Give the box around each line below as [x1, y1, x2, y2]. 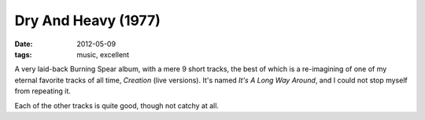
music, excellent [76, 49, 130, 59]
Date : [14, 39, 33, 49]
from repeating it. [14, 86, 71, 96]
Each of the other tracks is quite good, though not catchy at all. [14, 100, 220, 110]
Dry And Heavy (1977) [14, 12, 161, 29]
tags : [14, 49, 32, 59]
